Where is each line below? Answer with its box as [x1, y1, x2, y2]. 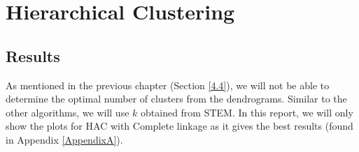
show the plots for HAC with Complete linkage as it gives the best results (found [6, 119, 353, 133]
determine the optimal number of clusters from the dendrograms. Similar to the [6, 91, 347, 106]
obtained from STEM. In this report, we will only [141, 105, 353, 119]
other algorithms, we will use [6, 105, 129, 119]
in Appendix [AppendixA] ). [6, 132, 123, 146]
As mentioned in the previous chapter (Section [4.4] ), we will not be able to [6, 77, 330, 92]
